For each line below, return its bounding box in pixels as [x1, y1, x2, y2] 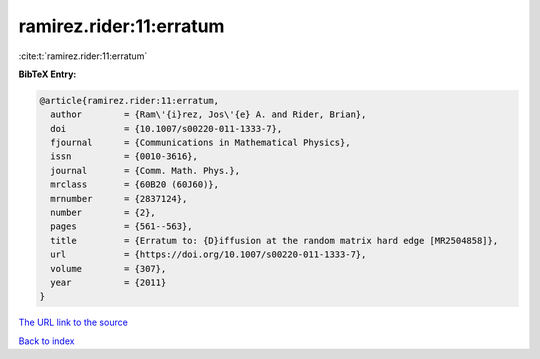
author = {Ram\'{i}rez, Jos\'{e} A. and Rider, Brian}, [50, 109, 367, 120]
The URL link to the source [18, 316, 129, 329]
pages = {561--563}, [50, 221, 194, 232]
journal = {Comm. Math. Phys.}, [50, 165, 240, 176]
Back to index [18, 335, 75, 347]
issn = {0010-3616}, [50, 151, 199, 162]
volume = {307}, [50, 263, 167, 274]
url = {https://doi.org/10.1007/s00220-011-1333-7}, [50, 249, 367, 260]
